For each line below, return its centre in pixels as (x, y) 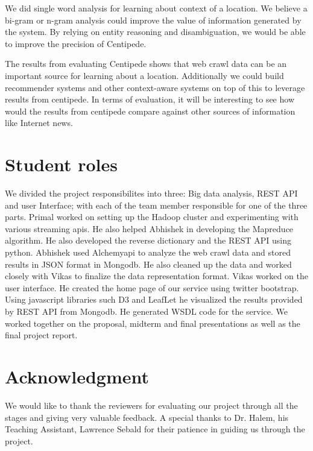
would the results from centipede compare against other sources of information (150, 111)
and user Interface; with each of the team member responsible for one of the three (156, 205)
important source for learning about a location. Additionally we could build (144, 75)
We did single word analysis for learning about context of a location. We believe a (156, 8)
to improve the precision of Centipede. (76, 43)
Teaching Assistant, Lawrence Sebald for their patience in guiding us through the (155, 429)
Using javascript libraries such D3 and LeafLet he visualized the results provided (154, 299)
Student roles (61, 164)
